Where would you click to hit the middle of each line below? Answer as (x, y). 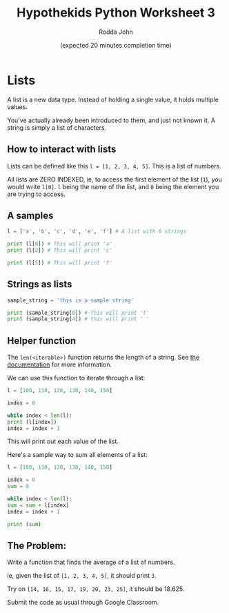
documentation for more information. (60, 364)
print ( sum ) (24, 524)
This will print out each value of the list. (63, 441)
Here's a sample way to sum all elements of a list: (77, 455)
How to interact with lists (62, 149)
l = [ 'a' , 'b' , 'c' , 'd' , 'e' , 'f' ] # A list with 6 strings (97, 232)
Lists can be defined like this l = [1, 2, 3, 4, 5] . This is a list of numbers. (114, 166)
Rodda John (116, 32)
